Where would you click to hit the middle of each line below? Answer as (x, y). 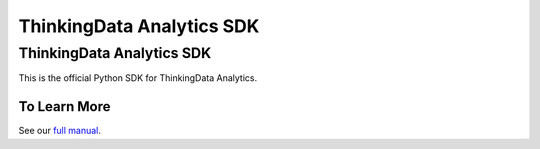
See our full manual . (60, 131)
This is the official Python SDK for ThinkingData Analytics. (138, 78)
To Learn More (64, 106)
